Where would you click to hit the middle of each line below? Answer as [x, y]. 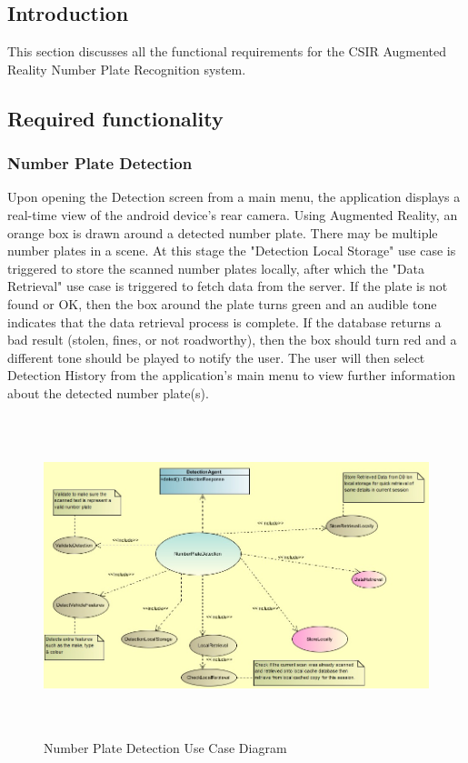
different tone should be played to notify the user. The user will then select [216, 357]
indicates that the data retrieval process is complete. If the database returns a [224, 321]
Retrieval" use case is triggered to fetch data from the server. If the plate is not [228, 286]
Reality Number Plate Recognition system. [127, 69]
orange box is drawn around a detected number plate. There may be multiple [223, 232]
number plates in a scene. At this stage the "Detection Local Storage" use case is [232, 251]
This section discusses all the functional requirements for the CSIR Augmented [227, 51]
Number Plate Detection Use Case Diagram [165, 748]
